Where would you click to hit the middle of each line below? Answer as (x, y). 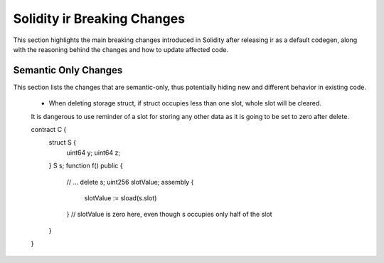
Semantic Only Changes (68, 70)
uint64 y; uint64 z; (94, 153)
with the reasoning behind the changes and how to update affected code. (121, 49)
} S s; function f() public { (86, 166)
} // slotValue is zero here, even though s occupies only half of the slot (169, 215)
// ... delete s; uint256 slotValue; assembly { (130, 182)
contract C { (49, 130)
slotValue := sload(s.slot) (121, 198)
